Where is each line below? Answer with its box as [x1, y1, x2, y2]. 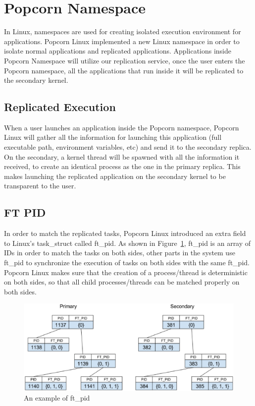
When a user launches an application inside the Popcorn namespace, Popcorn [4, 122, 239, 132]
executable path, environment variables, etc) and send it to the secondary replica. [4, 142, 252, 152]
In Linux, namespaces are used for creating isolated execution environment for [4, 26, 241, 37]
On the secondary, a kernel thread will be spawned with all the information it [4, 151, 240, 162]
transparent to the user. [4, 180, 76, 191]
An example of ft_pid [24, 393, 90, 403]
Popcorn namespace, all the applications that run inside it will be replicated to [4, 65, 244, 75]
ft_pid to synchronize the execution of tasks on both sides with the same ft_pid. [4, 257, 250, 268]
